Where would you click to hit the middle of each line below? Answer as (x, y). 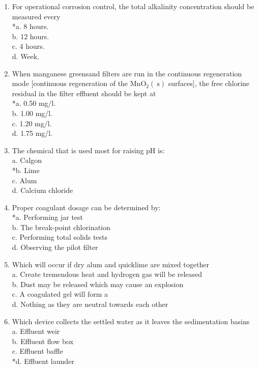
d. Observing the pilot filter (55, 247)
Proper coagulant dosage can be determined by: (86, 207)
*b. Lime (26, 170)
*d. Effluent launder (43, 361)
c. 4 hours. (28, 46)
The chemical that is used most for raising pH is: (88, 150)
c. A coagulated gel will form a (60, 294)
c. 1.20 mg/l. (32, 123)
